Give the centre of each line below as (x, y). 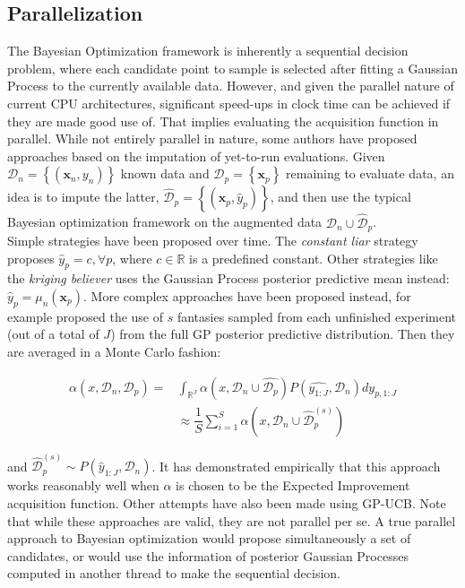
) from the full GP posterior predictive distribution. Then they (283, 334)
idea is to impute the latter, (83, 197)
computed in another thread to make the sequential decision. (174, 573)
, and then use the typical (340, 197)
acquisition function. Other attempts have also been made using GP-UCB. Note (227, 502)
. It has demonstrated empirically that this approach (296, 466)
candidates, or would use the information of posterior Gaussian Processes (208, 555)
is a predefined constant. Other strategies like (314, 258)
